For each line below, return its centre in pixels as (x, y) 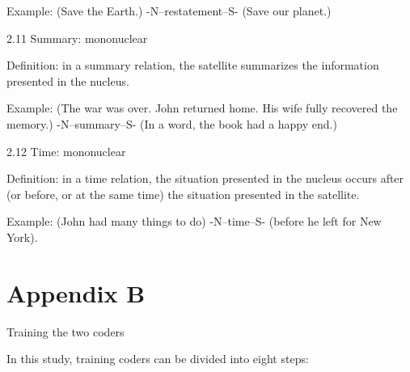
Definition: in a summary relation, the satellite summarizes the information (193, 65)
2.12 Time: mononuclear (66, 151)
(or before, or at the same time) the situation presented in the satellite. (183, 194)
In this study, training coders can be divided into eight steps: (158, 359)
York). (22, 237)
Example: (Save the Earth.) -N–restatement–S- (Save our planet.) (169, 11)
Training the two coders (66, 331)
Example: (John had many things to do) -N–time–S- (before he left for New (194, 221)
